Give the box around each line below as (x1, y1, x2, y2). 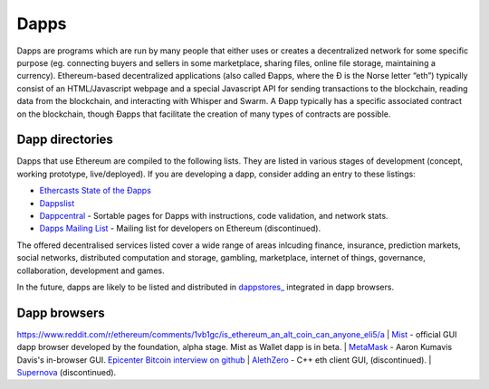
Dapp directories (16, 132, 113, 147)
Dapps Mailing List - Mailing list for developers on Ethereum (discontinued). (39, 223, 321, 234)
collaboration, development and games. (16, 265, 165, 276)
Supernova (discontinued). (16, 367, 117, 377)
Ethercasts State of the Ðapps (39, 185, 151, 196)
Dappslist (39, 197, 75, 208)
